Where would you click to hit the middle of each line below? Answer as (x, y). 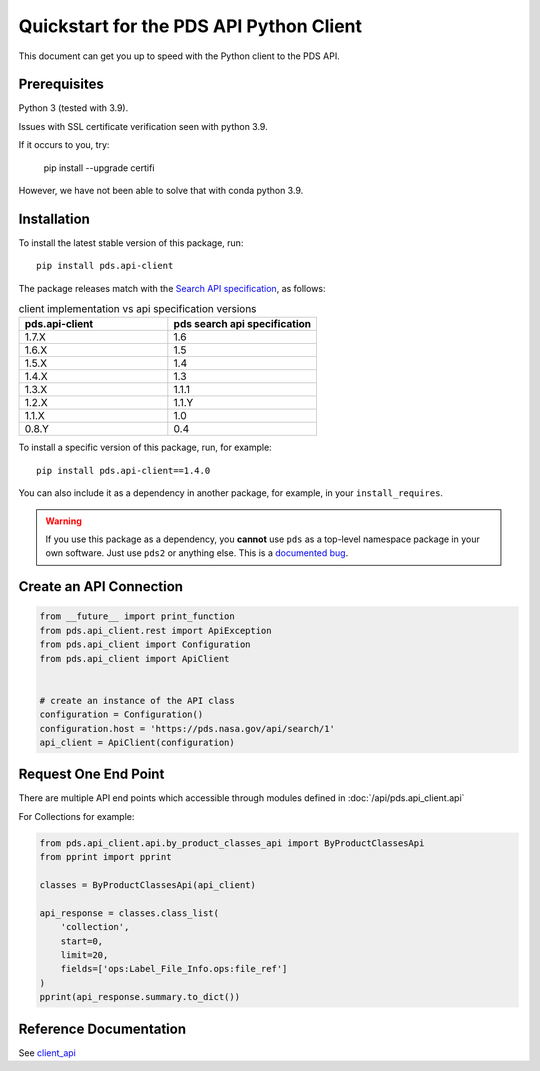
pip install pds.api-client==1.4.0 (123, 470)
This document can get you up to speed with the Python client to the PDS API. (179, 56)
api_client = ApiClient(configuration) (137, 742)
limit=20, (84, 954)
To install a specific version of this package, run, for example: (145, 447)
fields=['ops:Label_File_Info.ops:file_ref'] (174, 969)
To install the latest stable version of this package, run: (131, 242)
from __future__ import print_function (137, 616)
